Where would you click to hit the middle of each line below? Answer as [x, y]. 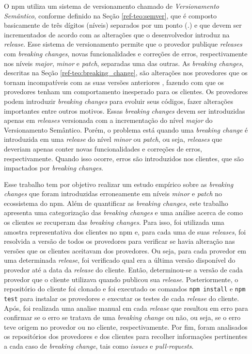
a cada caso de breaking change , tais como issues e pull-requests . [99, 346]
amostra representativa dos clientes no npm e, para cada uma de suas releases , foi [125, 231]
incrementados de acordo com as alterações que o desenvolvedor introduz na [117, 34]
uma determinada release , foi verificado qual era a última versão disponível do [120, 260]
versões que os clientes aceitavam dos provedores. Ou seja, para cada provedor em [125, 250]
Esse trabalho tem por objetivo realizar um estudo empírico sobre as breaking [119, 184]
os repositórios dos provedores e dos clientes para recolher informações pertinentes [126, 336]
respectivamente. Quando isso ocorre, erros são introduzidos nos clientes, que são [124, 158]
